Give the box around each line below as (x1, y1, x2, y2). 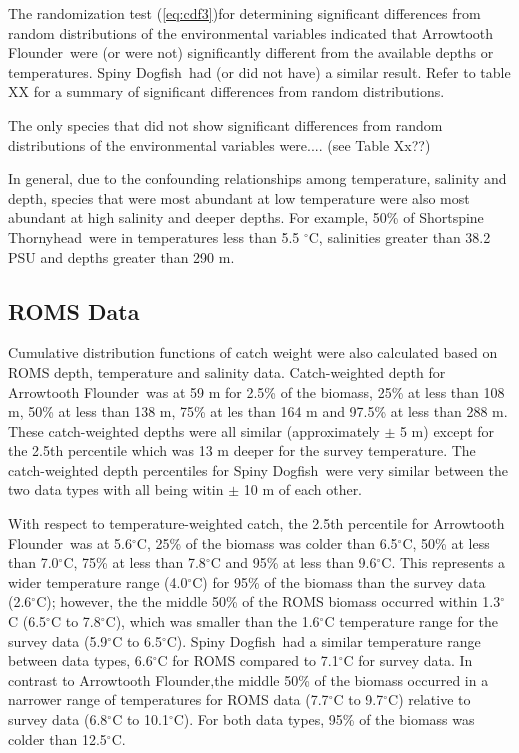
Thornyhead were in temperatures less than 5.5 (8, 226, 300, 247)
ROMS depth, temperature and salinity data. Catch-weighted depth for (8, 361, 446, 382)
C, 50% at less (402, 532, 490, 553)
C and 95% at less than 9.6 (210, 552, 377, 573)
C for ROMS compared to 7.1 (157, 650, 339, 671)
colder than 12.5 (8, 728, 107, 749)
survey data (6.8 (8, 709, 108, 730)
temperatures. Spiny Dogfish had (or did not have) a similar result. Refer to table (8, 61, 511, 82)
